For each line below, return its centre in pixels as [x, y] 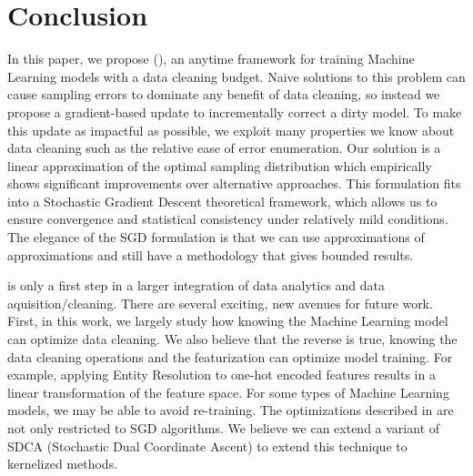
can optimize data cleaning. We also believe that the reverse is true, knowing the [232, 339]
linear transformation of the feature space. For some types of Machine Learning [228, 392]
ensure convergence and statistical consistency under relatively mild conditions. [228, 219]
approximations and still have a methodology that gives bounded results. [211, 254]
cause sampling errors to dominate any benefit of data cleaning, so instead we [224, 94]
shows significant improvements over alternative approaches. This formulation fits [234, 183]
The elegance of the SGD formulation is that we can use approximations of [216, 237]
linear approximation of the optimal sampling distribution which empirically [220, 165]
